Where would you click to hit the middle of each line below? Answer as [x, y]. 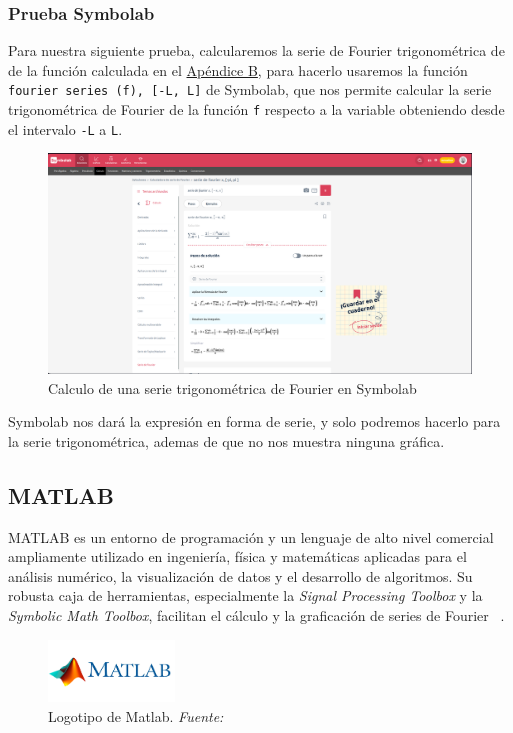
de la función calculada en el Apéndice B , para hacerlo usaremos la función [238, 69]
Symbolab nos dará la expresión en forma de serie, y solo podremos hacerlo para [254, 421]
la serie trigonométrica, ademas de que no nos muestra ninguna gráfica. [226, 440]
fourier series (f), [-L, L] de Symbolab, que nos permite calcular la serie [250, 89]
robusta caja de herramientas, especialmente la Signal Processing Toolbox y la [245, 595]
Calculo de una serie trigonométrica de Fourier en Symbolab [232, 387]
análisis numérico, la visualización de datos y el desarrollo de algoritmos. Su [240, 575]
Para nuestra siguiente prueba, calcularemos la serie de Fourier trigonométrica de [256, 50]
